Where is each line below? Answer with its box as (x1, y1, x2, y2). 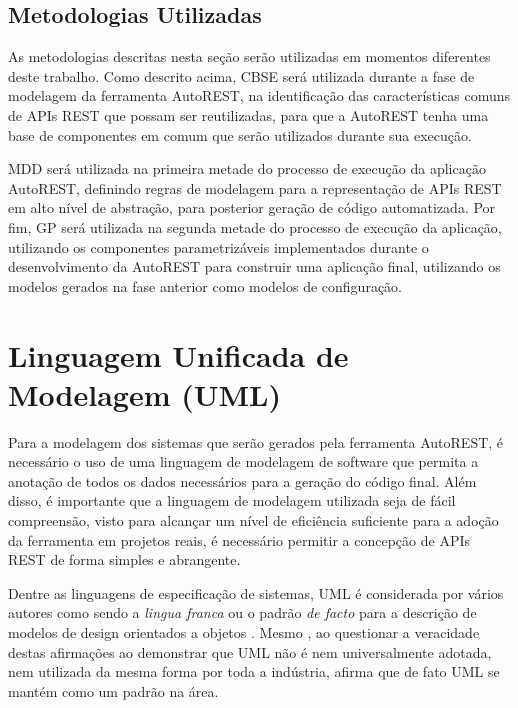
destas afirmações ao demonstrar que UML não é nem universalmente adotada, (8, 641, 492, 662)
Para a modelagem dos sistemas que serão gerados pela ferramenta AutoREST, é (8, 431, 504, 452)
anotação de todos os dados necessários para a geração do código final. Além (8, 470, 477, 491)
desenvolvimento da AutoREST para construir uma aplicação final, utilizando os (8, 256, 501, 277)
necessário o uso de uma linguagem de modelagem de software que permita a (8, 451, 479, 472)
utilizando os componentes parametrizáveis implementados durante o (8, 236, 429, 257)
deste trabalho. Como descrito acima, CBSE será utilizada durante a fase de (8, 65, 475, 86)
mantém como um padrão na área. (8, 680, 219, 701)
